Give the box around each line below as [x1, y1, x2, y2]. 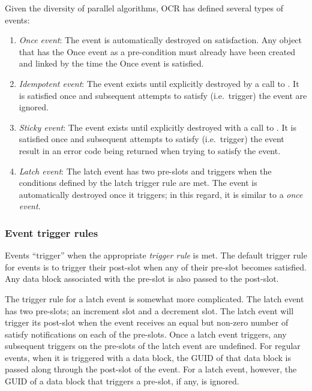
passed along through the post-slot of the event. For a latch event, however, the [5, 363, 297, 375]
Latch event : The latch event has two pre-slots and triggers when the [19, 164, 272, 177]
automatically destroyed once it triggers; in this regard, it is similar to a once [19, 188, 303, 200]
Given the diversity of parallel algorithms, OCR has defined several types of [5, 2, 284, 14]
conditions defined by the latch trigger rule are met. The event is [19, 176, 257, 189]
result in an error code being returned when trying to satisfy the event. [19, 144, 281, 157]
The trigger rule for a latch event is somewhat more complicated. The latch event [5, 292, 304, 305]
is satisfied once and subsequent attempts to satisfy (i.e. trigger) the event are [19, 89, 307, 101]
